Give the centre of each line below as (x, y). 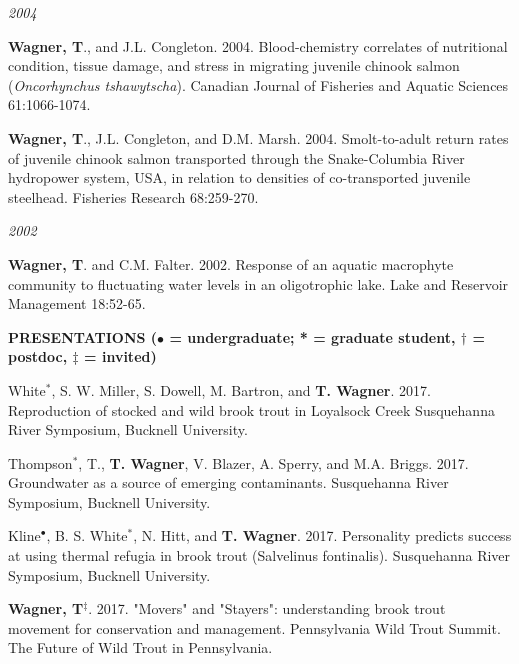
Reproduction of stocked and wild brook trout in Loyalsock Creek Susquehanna (251, 409)
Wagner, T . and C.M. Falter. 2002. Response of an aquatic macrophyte (231, 263)
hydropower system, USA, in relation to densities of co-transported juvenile (239, 177)
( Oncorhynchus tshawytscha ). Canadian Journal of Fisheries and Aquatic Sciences (258, 84)
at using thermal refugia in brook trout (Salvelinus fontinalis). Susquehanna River (259, 555)
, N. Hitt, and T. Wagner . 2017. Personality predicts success (322, 535)
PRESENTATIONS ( (83, 336)
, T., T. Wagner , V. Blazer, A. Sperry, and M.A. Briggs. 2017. (273, 462)
